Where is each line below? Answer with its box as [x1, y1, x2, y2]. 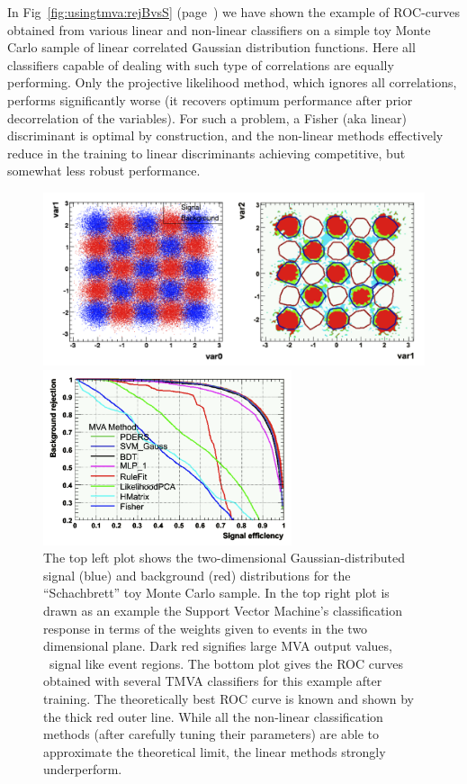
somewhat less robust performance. [7, 161, 201, 180]
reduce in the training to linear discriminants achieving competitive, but [7, 143, 406, 162]
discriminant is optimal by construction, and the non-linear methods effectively [7, 126, 444, 145]
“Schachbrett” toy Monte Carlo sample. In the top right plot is [43, 583, 390, 602]
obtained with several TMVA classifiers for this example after [43, 671, 382, 690]
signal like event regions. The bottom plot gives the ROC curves [49, 653, 403, 672]
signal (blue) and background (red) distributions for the [43, 565, 351, 584]
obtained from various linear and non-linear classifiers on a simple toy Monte [7, 20, 431, 39]
